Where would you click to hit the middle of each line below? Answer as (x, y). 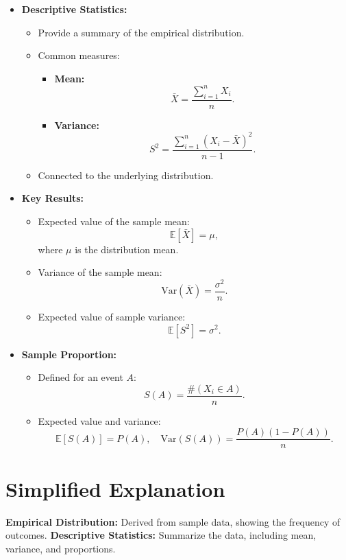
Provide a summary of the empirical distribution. (141, 32)
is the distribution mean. (127, 249)
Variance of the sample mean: (100, 272)
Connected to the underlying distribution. (126, 175)
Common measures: (79, 55)
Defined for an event (81, 377)
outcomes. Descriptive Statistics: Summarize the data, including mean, (161, 535)
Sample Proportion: (69, 354)
